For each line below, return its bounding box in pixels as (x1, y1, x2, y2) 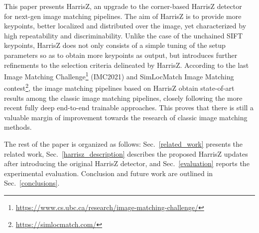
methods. (4, 122, 32, 132)
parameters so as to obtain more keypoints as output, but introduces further (4, 49, 238, 60)
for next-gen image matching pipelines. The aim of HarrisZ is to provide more (4, 10, 242, 21)
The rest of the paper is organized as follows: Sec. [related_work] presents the (4, 139, 243, 149)
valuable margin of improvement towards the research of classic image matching (4, 112, 248, 122)
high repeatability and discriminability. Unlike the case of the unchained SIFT (4, 30, 243, 40)
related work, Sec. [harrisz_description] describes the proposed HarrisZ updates (4, 148, 248, 159)
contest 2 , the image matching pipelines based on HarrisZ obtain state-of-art (4, 81, 235, 93)
